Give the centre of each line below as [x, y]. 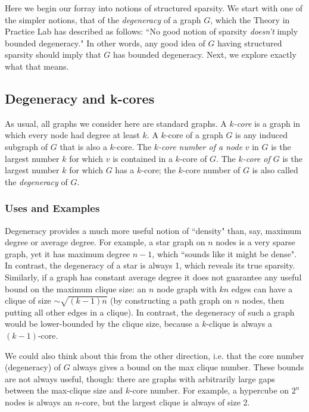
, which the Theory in [250, 19]
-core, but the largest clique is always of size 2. [165, 402]
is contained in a [143, 158]
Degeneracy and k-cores [80, 98]
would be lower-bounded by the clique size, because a [102, 324]
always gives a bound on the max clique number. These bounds [188, 367]
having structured [250, 43]
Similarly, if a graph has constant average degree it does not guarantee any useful [153, 277]
